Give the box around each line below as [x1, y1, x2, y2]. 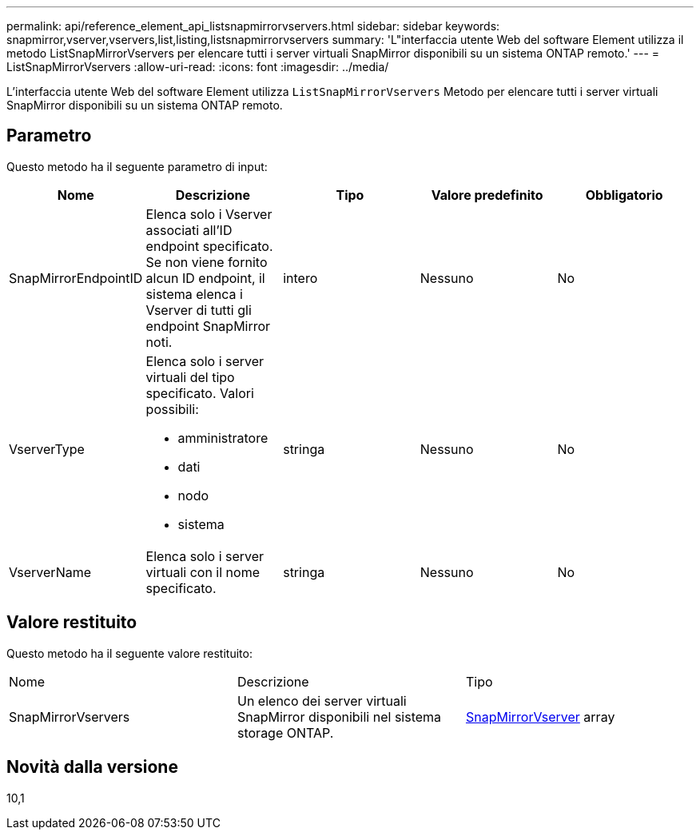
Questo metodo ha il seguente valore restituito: [6, 646, 253, 660]
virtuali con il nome [145, 563, 260, 580]
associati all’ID [145, 221, 233, 238]
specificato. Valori [145, 384, 254, 401]
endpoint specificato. [145, 237, 273, 254]
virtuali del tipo [145, 368, 235, 385]
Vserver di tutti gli [145, 301, 252, 318]
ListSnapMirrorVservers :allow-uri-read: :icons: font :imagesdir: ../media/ [6, 60, 389, 74]
